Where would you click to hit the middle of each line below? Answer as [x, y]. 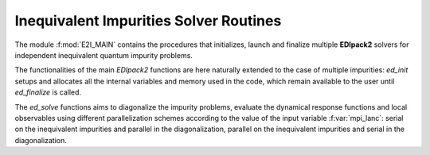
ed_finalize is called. [48, 92]
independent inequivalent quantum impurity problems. [104, 55]
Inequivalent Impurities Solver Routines [148, 21]
